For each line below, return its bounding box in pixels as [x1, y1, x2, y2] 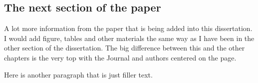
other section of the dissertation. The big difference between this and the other [4, 42, 245, 53]
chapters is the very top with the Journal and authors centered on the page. [4, 52, 237, 62]
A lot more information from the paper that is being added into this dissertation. [4, 23, 253, 33]
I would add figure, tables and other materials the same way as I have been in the [4, 32, 255, 43]
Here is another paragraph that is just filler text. [4, 69, 153, 79]
